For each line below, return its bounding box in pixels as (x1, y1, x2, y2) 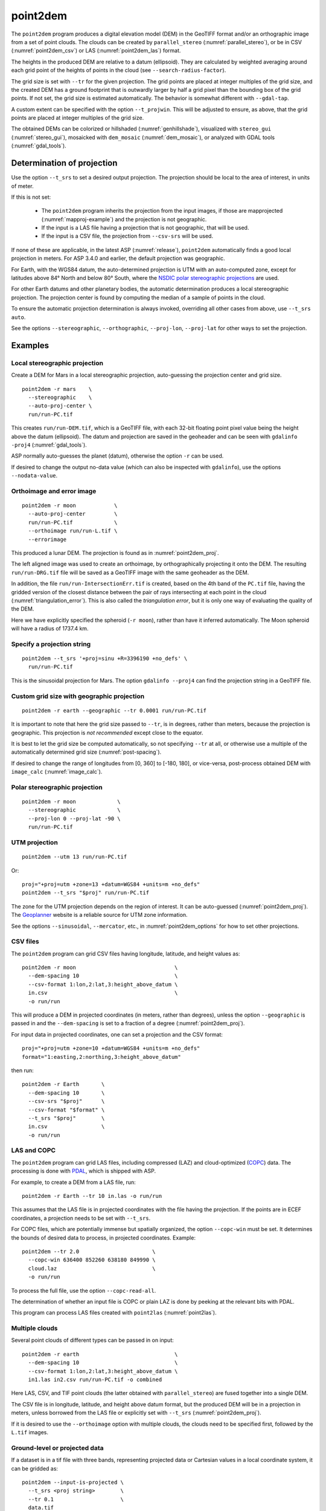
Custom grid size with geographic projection (11, 692, 145, 700)
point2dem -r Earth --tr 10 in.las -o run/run (22, 1192, 162, 1200)
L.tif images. (11, 1428, 48, 1435)
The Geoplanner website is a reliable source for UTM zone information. (11, 911, 188, 919)
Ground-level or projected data (11, 1443, 104, 1452)
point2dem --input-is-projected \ (22, 1478, 124, 1486)
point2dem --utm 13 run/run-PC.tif (22, 853, 127, 861)
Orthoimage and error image (11, 487, 97, 495)
